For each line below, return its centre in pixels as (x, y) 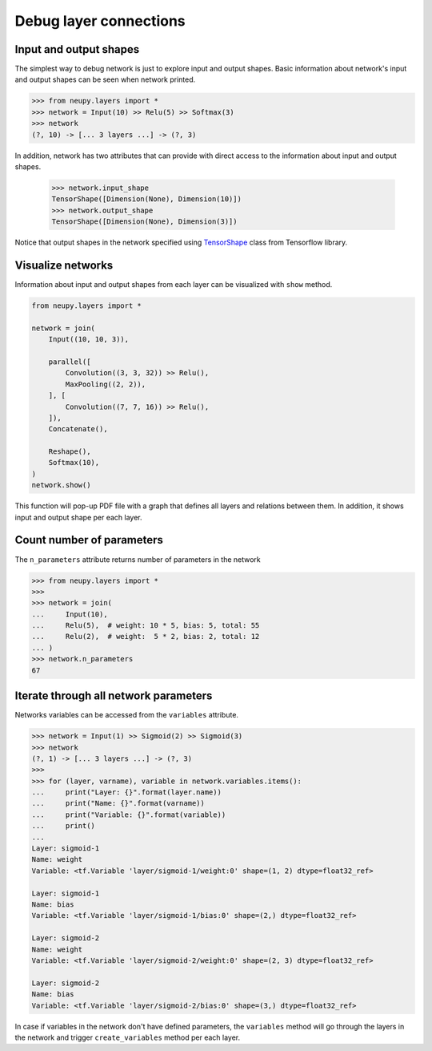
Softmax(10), (74, 463)
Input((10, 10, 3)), (89, 340)
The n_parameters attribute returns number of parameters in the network (138, 559)
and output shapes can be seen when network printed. (105, 79)
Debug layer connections (100, 21)
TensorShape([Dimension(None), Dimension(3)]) (144, 222)
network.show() (61, 485)
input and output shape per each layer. (79, 517)
